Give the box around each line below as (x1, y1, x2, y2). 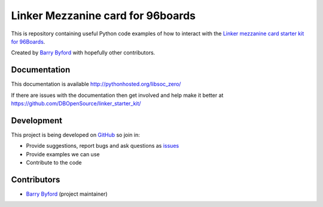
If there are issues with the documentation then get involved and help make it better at (11, 92, 224, 99)
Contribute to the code (26, 159, 82, 166)
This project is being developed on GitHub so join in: (11, 131, 141, 138)
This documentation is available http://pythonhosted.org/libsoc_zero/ (11, 81, 181, 88)
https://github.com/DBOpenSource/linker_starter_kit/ (11, 100, 141, 107)
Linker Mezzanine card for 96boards (11, 9, 196, 22)
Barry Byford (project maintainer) (26, 190, 108, 197)
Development (11, 115, 63, 126)
